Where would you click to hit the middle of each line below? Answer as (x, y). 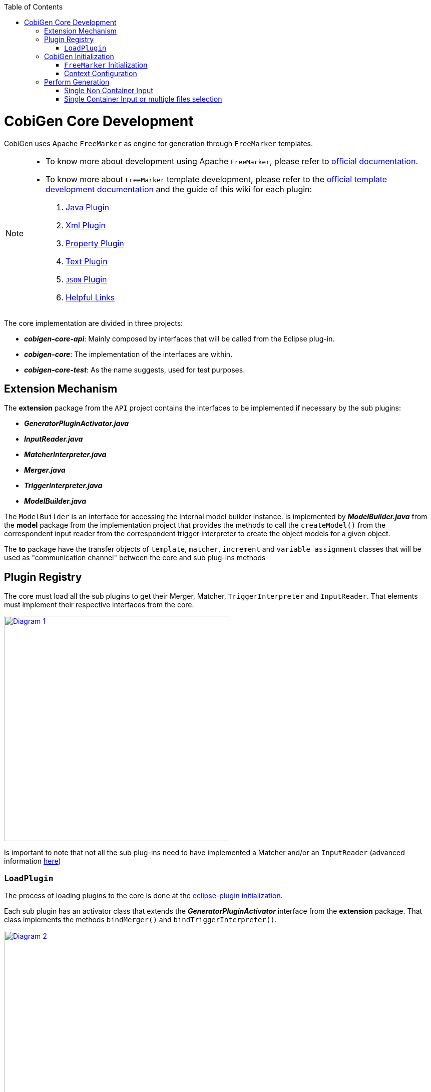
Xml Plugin (86, 225)
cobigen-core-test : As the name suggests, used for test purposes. (135, 370)
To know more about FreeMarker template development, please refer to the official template (217, 179)
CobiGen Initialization (79, 56)
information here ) (33, 861)
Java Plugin (88, 207)
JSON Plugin (86, 279)
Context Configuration (101, 73)
